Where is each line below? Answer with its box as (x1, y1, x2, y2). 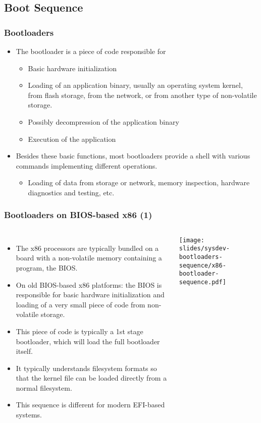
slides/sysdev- (179, 245, 230, 252)
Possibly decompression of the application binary (28, 116, 179, 127)
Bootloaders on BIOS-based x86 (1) (4, 208, 152, 221)
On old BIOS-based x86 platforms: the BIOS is (16, 279, 162, 290)
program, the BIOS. (16, 262, 78, 273)
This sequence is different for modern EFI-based (16, 399, 165, 410)
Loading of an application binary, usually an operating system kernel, (28, 80, 243, 90)
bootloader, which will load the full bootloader (16, 336, 160, 346)
